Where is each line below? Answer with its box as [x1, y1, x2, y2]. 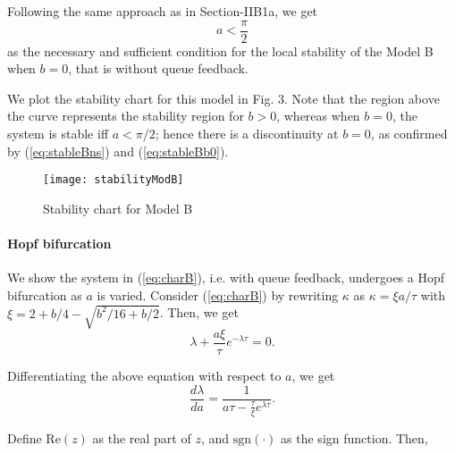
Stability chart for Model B [43, 198, 193, 217]
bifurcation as [7, 285, 82, 304]
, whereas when [276, 106, 360, 125]
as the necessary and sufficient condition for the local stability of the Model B [7, 41, 434, 60]
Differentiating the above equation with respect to [7, 366, 282, 385]
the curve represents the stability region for [7, 106, 244, 125]
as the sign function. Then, [281, 428, 428, 447]
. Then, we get [159, 303, 239, 322]
